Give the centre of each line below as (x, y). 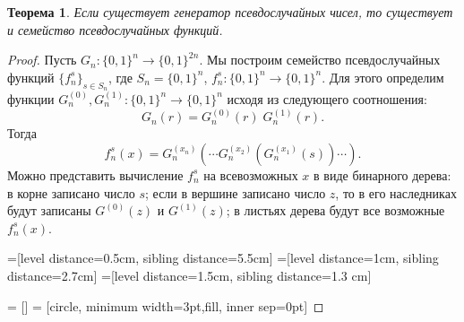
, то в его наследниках (396, 192)
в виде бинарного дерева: (382, 174)
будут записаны (49, 210)
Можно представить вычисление (95, 174)
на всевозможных (251, 174)
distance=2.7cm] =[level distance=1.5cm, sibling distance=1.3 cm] (189, 275)
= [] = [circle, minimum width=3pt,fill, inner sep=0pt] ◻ (166, 305)
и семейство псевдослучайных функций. (115, 29)
